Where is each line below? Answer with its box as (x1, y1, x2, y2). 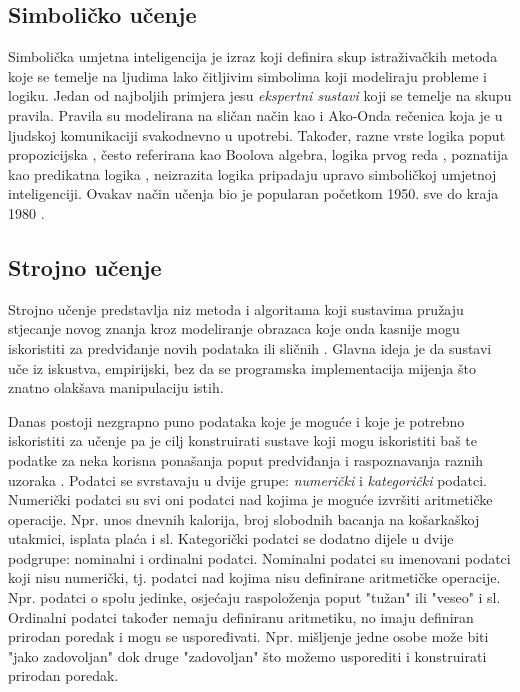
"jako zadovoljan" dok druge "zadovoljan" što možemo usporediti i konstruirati (8, 645, 487, 666)
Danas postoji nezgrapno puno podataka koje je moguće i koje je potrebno (8, 410, 465, 431)
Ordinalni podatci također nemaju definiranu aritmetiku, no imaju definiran (8, 606, 474, 627)
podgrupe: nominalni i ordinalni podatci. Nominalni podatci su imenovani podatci (8, 547, 511, 568)
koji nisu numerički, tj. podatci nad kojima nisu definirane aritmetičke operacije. (8, 567, 501, 588)
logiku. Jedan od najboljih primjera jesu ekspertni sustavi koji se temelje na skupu (8, 85, 512, 106)
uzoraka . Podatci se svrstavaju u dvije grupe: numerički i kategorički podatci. (8, 469, 487, 490)
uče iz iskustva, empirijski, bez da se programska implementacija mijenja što (8, 357, 476, 378)
